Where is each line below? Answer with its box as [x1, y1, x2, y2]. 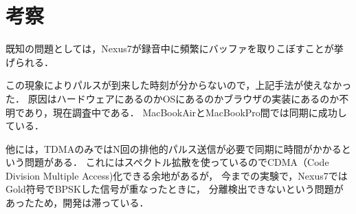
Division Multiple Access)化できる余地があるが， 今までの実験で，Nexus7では [5, 168, 348, 182]
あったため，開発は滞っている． [5, 195, 149, 210]
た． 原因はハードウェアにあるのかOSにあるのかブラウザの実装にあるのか [5, 91, 340, 105]
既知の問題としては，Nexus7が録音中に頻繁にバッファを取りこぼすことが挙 [5, 41, 344, 56]
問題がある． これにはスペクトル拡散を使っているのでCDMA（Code [24, 155, 329, 169]
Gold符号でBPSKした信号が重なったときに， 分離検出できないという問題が [5, 182, 344, 196]
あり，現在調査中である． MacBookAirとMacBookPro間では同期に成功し [24, 105, 347, 119]
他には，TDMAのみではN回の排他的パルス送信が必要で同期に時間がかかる [5, 141, 342, 156]
